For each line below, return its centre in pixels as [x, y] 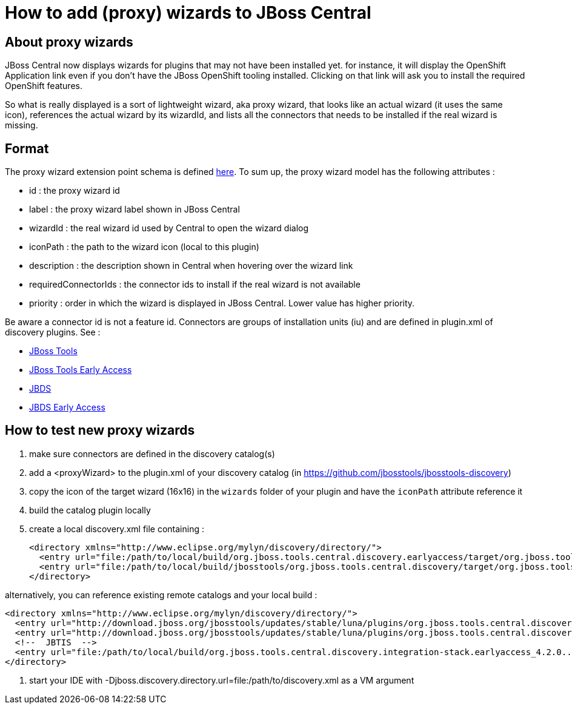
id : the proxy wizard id [75, 191]
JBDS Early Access [67, 407]
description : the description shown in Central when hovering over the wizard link [191, 266]
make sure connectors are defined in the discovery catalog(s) [152, 453]
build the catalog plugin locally [90, 510]
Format [27, 148]
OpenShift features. [44, 86]
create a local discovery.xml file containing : [117, 529]
